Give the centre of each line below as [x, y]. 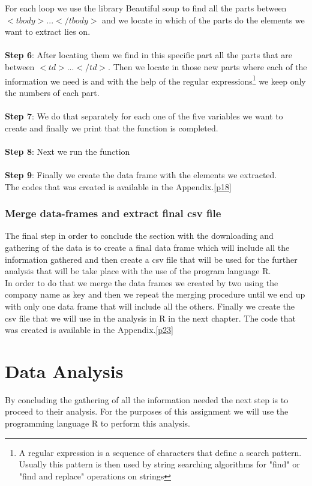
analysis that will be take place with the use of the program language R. [138, 271]
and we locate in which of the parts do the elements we [203, 19]
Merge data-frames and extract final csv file [113, 213]
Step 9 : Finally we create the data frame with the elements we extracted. [141, 174]
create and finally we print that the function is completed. [112, 127]
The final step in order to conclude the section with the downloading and [139, 235]
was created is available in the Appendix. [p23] [89, 330]
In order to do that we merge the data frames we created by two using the [142, 282]
